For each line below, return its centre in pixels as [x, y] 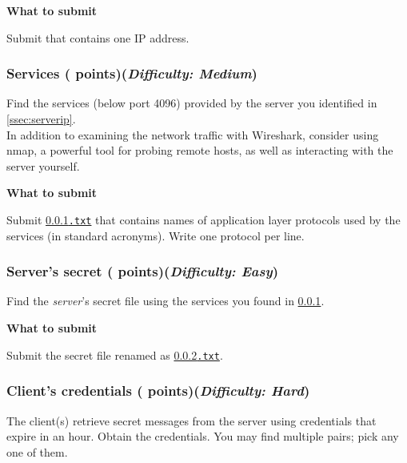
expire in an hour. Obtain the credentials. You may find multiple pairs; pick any [203, 436]
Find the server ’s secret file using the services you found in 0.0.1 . [166, 301]
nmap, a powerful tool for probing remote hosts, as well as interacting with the [200, 150]
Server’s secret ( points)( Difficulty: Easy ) [142, 271]
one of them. [37, 451]
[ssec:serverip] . [41, 119]
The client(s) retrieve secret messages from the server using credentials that [192, 420]
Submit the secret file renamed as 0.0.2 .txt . [115, 354]
